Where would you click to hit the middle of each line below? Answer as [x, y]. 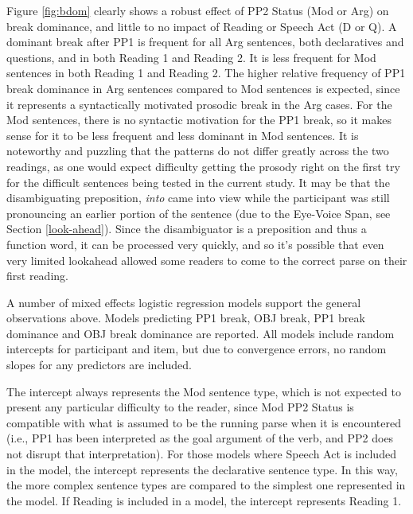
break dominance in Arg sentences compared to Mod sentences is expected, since [203, 88]
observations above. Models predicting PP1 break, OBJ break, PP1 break [186, 318]
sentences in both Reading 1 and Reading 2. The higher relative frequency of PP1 [206, 73]
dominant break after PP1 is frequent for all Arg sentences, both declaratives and [205, 42]
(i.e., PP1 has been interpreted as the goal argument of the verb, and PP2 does [200, 438]
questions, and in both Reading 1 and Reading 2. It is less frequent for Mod [191, 57]
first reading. [37, 276]
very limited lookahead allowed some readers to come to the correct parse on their [207, 260]
